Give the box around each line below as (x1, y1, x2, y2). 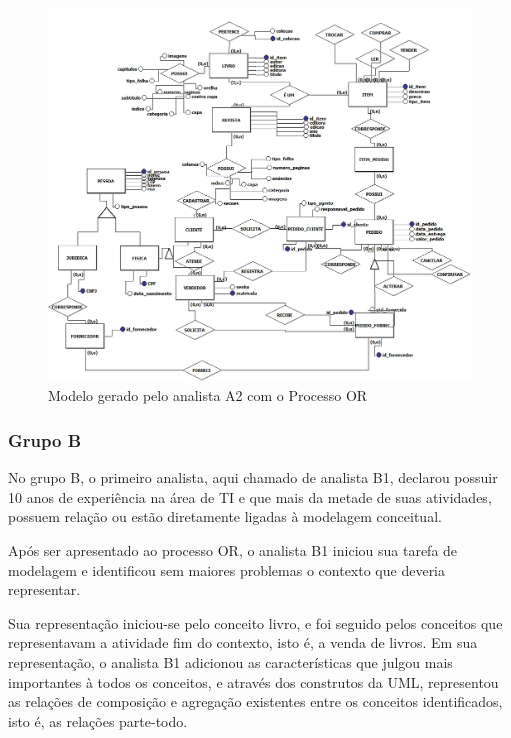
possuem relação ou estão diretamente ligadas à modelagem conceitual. (8, 506, 442, 527)
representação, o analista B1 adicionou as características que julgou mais (8, 652, 453, 673)
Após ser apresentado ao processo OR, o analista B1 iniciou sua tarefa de (8, 540, 458, 561)
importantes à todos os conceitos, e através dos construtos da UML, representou (8, 671, 499, 692)
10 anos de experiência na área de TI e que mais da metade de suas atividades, (8, 486, 492, 507)
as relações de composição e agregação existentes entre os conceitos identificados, (8, 691, 503, 712)
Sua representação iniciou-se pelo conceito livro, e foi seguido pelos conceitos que (8, 612, 503, 633)
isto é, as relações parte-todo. (8, 710, 188, 731)
